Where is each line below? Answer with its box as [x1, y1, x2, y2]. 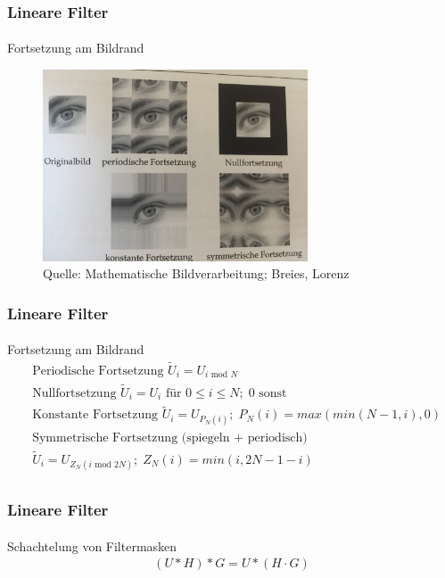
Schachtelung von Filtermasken [7, 536, 177, 555]
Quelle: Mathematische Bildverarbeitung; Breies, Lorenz [43, 264, 350, 283]
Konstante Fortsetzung [32, 409, 158, 422]
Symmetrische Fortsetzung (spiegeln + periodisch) [32, 431, 308, 444]
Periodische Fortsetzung [32, 364, 164, 377]
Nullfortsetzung [32, 386, 117, 400]
